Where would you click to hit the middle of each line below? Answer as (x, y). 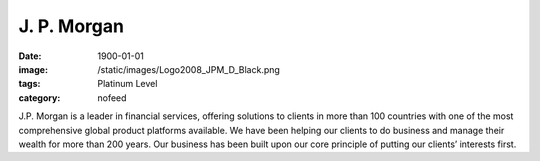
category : (39, 97)
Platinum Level (127, 84)
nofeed (112, 97)
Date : (30, 56)
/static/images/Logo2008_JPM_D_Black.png (188, 69)
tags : (29, 84)
